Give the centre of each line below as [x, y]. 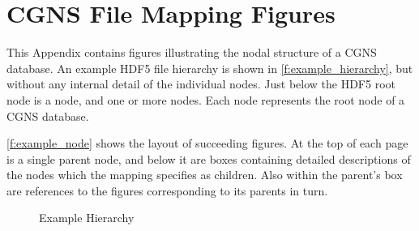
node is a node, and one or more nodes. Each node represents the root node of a [206, 99]
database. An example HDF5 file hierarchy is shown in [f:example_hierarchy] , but [210, 68]
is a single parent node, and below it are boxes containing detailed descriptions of [209, 158]
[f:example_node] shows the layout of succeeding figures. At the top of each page [207, 143]
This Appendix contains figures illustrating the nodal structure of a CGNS [192, 52]
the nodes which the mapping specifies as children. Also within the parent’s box [205, 175]
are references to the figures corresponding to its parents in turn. [167, 190]
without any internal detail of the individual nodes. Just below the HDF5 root [201, 84]
